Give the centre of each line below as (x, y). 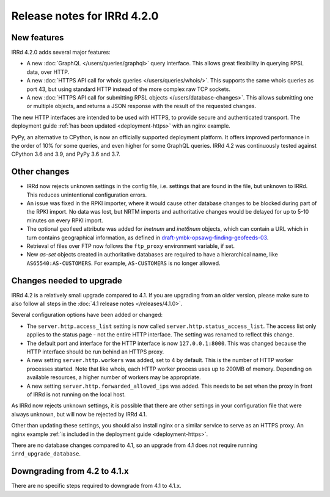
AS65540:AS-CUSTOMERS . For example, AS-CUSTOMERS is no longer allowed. (123, 263)
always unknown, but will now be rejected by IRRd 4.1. (79, 414)
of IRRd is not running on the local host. (76, 394)
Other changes (40, 172)
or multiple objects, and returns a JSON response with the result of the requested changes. (141, 106)
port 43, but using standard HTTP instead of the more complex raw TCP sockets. (128, 89)
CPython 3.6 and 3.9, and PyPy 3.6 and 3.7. (66, 154)
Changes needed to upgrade (67, 281)
